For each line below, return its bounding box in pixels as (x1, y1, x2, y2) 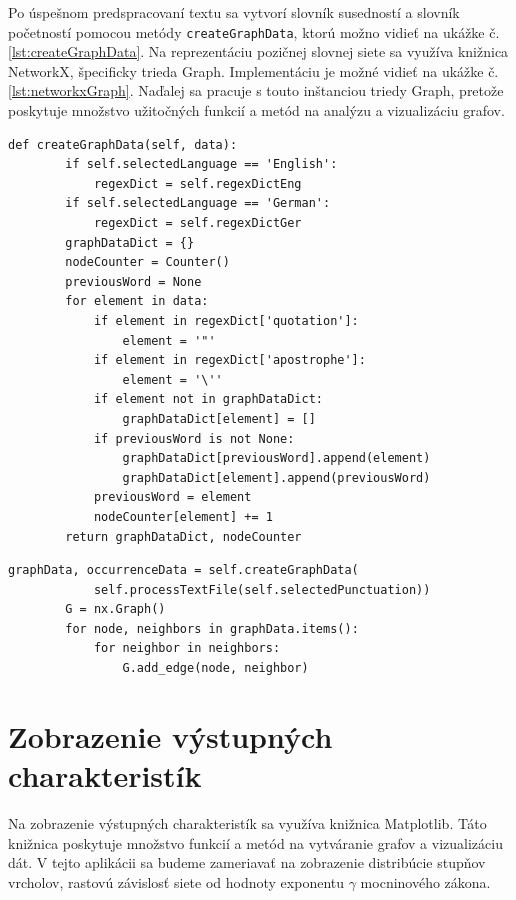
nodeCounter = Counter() (65, 255, 230, 270)
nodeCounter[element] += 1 (93, 509, 273, 524)
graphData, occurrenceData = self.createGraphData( (8, 563, 359, 578)
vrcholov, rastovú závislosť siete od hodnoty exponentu (8, 871, 345, 892)
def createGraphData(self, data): (8, 137, 238, 152)
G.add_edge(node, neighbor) (122, 661, 309, 676)
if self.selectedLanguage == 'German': (65, 196, 331, 211)
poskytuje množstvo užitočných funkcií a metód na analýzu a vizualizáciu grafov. (8, 100, 505, 121)
